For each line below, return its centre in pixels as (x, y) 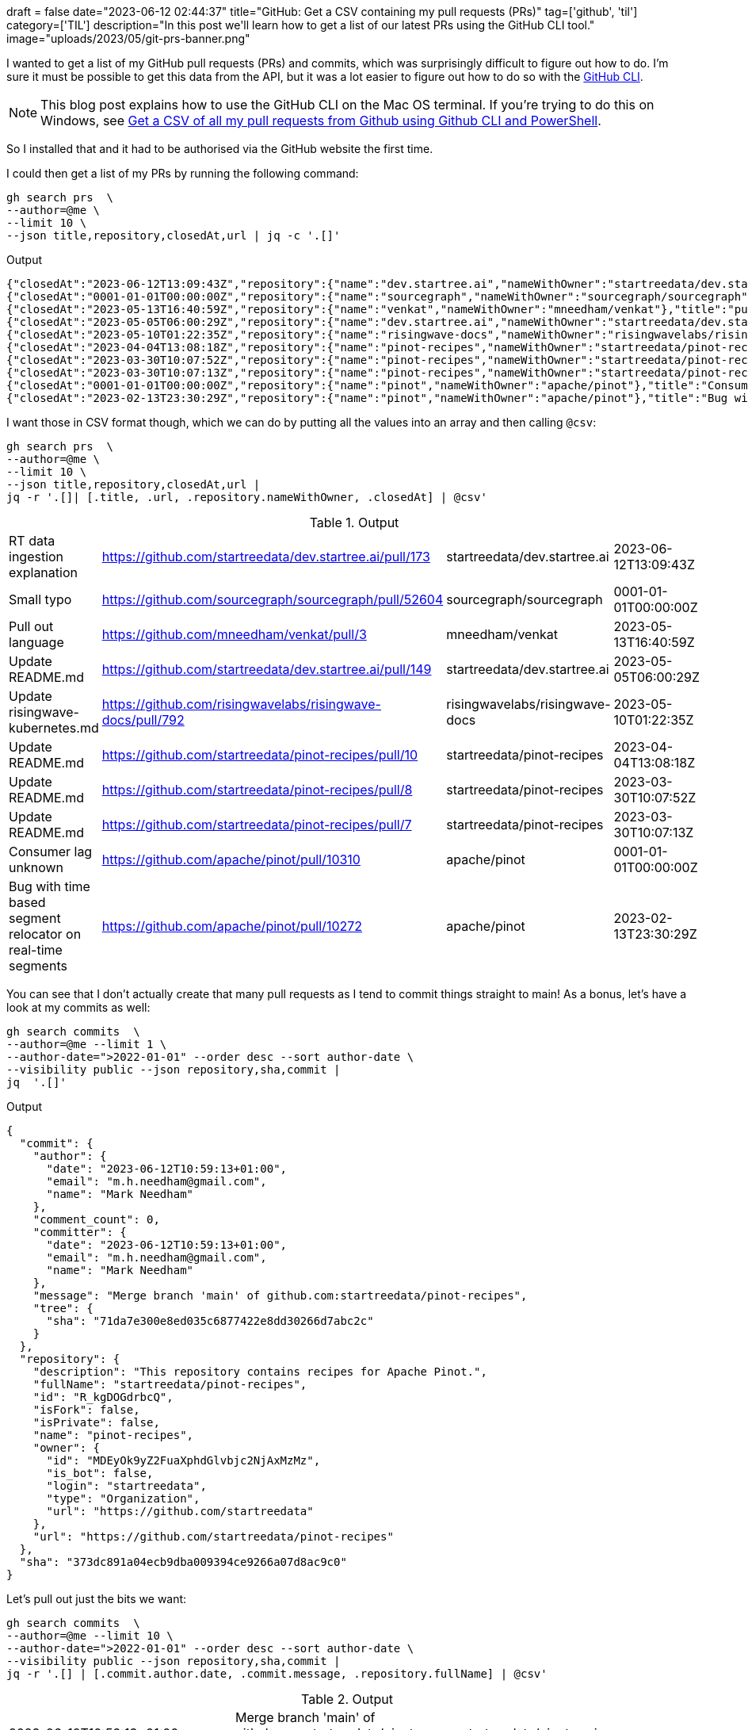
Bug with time (50, 886)
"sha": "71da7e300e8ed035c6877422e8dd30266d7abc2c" (210, 1321)
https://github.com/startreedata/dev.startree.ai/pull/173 (266, 557)
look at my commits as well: (78, 1007)
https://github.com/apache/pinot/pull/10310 (231, 859)
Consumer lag (51, 852)
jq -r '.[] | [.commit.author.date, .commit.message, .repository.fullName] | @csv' (277, 1674)
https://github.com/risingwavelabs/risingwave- (241, 704)
